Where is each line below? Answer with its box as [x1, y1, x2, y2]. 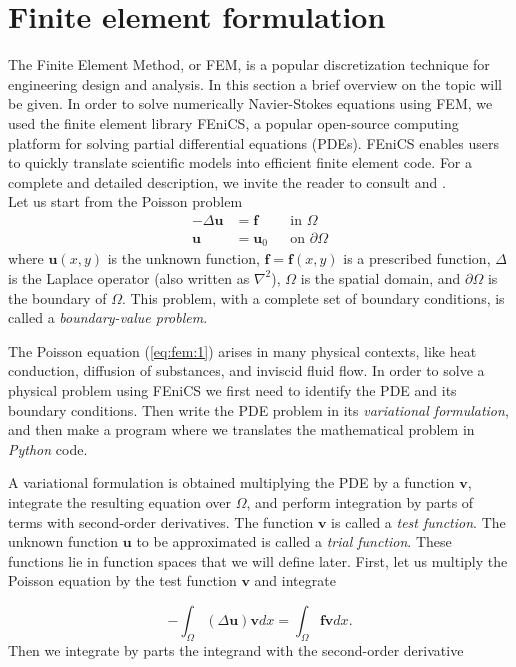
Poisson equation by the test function [8, 570, 237, 591]
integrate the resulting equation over [8, 491, 232, 512]
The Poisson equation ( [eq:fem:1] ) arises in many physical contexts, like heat [8, 340, 477, 361]
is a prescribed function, [343, 248, 491, 269]
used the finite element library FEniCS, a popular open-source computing [8, 112, 459, 133]
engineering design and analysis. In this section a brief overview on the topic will [8, 73, 503, 94]
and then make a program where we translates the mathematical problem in [8, 419, 475, 440]
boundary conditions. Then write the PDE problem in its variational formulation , [8, 399, 509, 420]
